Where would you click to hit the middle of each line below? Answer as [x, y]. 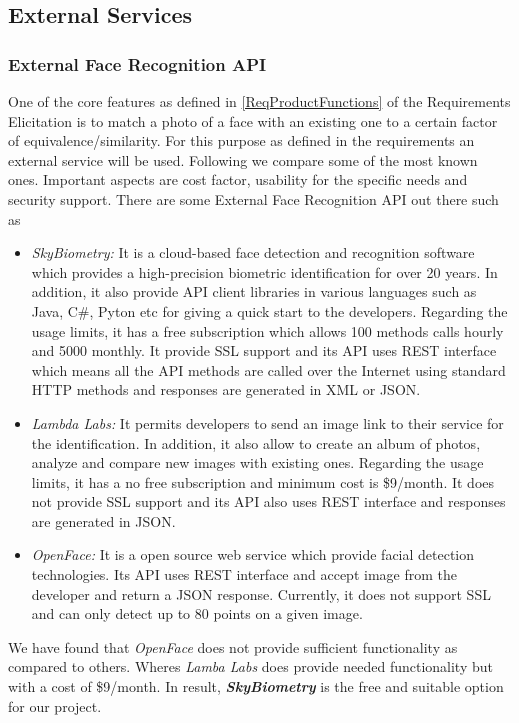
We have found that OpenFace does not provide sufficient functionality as [233, 646]
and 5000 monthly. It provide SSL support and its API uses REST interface [264, 350]
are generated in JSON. [103, 520]
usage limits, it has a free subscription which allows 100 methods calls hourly [267, 330]
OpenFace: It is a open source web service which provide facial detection [253, 554]
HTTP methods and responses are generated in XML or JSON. [226, 389]
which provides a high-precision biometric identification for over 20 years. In [264, 271]
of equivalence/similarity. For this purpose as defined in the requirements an [241, 140]
